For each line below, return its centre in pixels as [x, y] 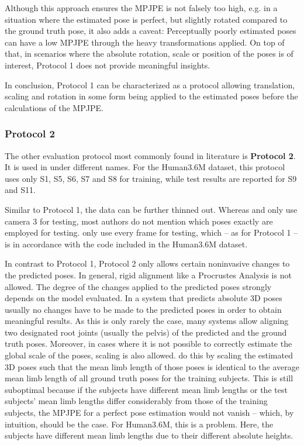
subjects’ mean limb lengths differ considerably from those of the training [136, 401]
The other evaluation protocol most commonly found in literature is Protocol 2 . [150, 155]
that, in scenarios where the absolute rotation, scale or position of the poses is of [149, 54]
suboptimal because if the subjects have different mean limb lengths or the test [146, 389]
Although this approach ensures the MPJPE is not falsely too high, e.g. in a [141, 8]
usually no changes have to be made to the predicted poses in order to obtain [143, 309]
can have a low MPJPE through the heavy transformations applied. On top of [145, 42]
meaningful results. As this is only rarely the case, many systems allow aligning [147, 321]
